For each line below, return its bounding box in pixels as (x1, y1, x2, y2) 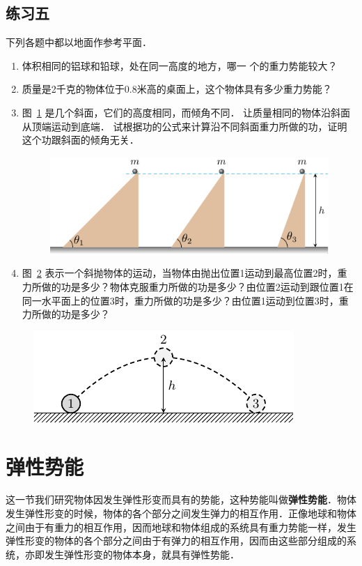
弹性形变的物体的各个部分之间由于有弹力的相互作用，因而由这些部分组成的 (6, 533, 347, 548)
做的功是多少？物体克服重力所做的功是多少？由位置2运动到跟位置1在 (41, 279, 354, 293)
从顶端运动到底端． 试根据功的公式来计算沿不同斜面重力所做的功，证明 (22, 118, 347, 133)
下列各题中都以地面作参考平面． (6, 35, 152, 49)
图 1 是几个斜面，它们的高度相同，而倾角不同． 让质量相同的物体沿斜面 (22, 105, 351, 119)
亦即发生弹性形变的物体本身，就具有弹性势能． (24, 546, 239, 561)
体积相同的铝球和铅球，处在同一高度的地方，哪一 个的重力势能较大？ (22, 58, 338, 72)
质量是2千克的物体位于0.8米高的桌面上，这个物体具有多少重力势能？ (22, 82, 332, 96)
